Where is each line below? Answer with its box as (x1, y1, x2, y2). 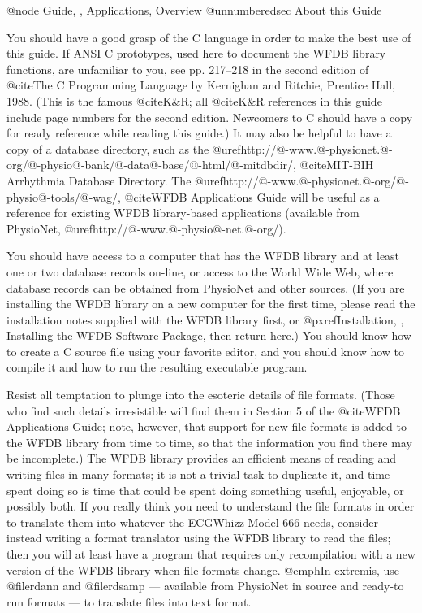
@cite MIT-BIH (299, 156, 374, 173)
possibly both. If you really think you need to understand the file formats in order (6, 498, 415, 515)
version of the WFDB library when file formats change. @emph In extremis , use (6, 561, 400, 578)
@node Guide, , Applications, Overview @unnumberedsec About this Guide (6, 2, 382, 18)
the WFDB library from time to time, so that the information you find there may (6, 433, 412, 450)
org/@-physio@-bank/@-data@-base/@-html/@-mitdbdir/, (6, 156, 296, 173)
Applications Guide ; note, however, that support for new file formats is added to (6, 418, 407, 435)
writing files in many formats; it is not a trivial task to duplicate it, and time (6, 466, 390, 483)
